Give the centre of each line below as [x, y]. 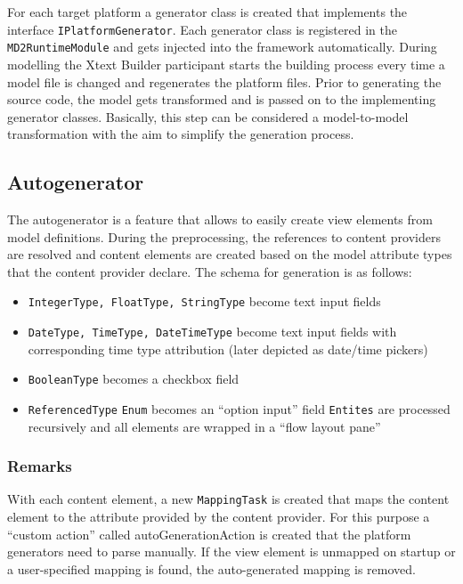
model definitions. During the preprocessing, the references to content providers [224, 236]
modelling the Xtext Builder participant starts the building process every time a [226, 64]
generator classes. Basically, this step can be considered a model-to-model [208, 116]
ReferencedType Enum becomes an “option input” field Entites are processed [239, 409]
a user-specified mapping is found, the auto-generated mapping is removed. [211, 568]
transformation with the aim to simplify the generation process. [181, 134]
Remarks [40, 466]
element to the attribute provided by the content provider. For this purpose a [219, 517]
